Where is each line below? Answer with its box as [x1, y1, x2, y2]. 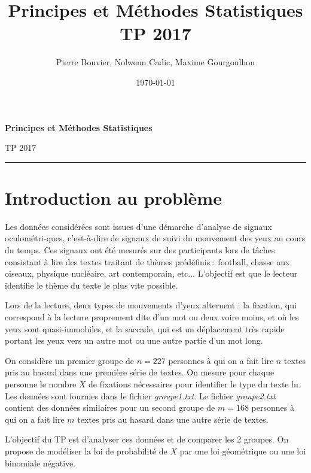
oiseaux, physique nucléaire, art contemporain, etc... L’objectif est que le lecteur [5, 267, 298, 280]
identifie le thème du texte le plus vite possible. [5, 278, 178, 291]
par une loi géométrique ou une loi [179, 444, 306, 457]
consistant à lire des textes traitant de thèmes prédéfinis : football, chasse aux [5, 255, 290, 268]
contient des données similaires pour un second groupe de [5, 401, 215, 414]
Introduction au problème [5, 185, 222, 210]
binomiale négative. [5, 456, 76, 469]
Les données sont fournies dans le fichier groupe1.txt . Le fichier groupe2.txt [5, 389, 276, 402]
